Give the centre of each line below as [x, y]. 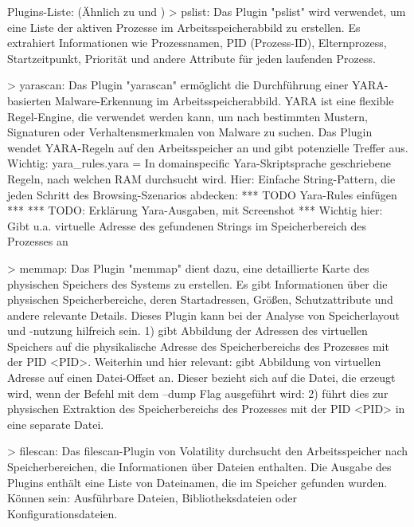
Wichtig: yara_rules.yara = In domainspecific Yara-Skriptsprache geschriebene [199, 163]
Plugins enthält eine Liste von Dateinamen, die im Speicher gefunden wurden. [197, 482]
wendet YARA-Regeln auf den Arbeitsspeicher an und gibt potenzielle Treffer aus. [208, 147]
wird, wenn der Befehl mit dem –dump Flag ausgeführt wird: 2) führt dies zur [198, 393]
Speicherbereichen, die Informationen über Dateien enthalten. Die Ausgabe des [199, 467]
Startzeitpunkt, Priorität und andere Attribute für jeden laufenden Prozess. [191, 58]
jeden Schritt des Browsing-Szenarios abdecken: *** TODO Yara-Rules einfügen [202, 194]
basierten [29, 100]
